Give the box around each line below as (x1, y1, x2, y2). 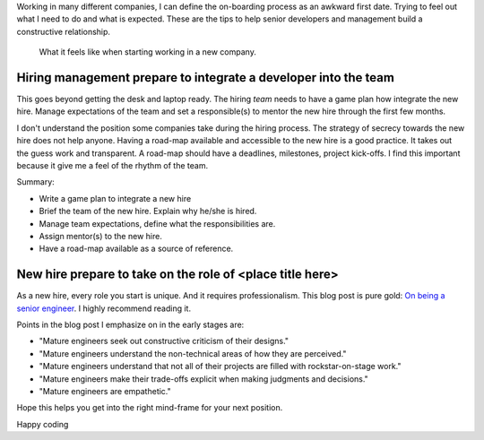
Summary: (16, 177, 56, 187)
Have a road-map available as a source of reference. (39, 243, 234, 255)
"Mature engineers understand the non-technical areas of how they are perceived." (39, 348, 347, 358)
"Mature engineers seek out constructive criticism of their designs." (39, 336, 290, 347)
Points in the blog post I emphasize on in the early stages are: (16, 319, 245, 331)
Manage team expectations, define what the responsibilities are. (39, 218, 276, 229)
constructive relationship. (16, 26, 111, 37)
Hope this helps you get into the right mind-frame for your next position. (16, 402, 283, 413)
